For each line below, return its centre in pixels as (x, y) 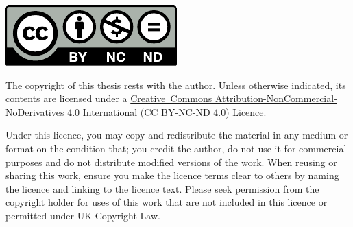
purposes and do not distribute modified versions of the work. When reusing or (171, 162)
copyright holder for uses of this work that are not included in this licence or (167, 202)
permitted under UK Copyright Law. (83, 215)
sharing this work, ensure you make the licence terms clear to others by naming (172, 175)
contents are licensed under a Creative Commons (109, 98)
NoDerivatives (35, 111)
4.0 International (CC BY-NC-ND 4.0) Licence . (167, 111)
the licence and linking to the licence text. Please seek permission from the (162, 188)
